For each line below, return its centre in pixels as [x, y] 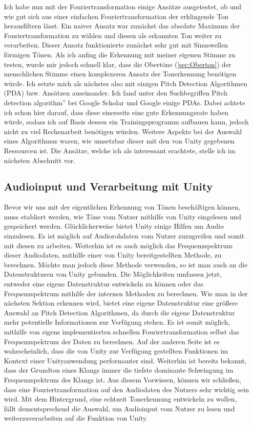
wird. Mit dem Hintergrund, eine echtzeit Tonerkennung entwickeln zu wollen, [120, 399]
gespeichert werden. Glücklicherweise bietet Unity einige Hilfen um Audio [114, 226]
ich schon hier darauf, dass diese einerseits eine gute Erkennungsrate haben [116, 112]
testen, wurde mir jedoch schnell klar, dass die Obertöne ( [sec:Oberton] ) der [118, 64]
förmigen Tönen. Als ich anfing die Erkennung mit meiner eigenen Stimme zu [120, 54]
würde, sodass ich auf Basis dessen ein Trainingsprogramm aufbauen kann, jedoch [126, 122]
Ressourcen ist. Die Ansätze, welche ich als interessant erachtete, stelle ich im [120, 150]
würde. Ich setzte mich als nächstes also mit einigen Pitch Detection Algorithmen [126, 83]
